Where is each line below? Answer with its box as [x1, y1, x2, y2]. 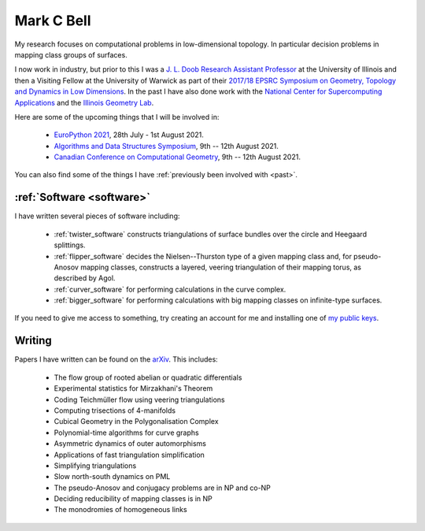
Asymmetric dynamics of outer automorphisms [54, 439, 206, 448]
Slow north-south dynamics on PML [54, 472, 171, 481]
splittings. [54, 240, 86, 250]
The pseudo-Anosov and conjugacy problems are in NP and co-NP [54, 483, 272, 492]
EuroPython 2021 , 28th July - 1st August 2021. [54, 130, 205, 139]
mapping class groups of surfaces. [14, 50, 128, 59]
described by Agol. [54, 273, 116, 283]
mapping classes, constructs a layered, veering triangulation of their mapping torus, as [79, 262, 362, 272]
